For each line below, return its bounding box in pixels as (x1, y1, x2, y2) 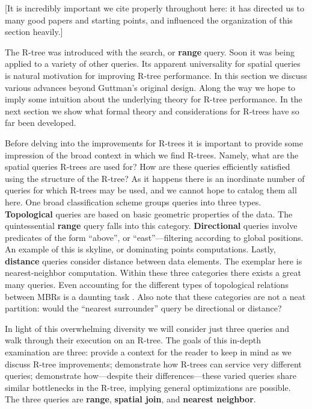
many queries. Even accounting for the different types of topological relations (5, 278, 289, 291)
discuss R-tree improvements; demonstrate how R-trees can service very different (5, 357, 302, 370)
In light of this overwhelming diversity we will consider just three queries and (5, 322, 290, 334)
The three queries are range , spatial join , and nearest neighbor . (5, 393, 256, 405)
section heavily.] (5, 25, 63, 38)
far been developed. (5, 116, 76, 129)
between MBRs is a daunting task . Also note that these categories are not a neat (5, 290, 306, 302)
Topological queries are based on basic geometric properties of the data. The (5, 207, 293, 220)
